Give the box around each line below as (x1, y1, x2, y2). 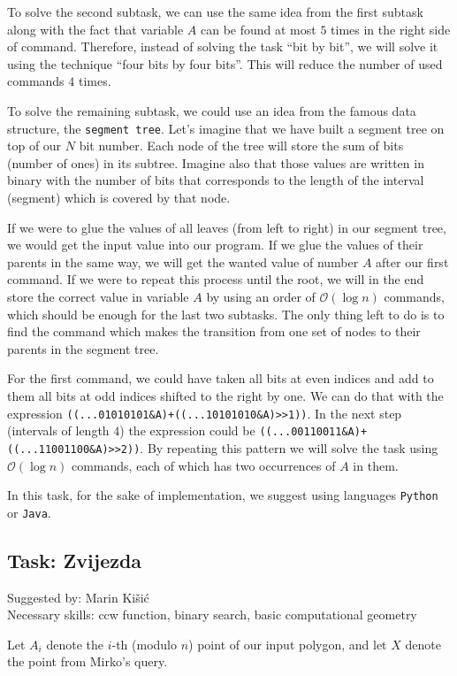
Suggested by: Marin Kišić (7, 588, 149, 606)
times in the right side (331, 19, 451, 38)
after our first (376, 252, 449, 271)
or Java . (7, 503, 51, 521)
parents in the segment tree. (7, 339, 159, 357)
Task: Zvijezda (7, 546, 142, 573)
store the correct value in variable (7, 287, 189, 305)
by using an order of (206, 287, 316, 305)
